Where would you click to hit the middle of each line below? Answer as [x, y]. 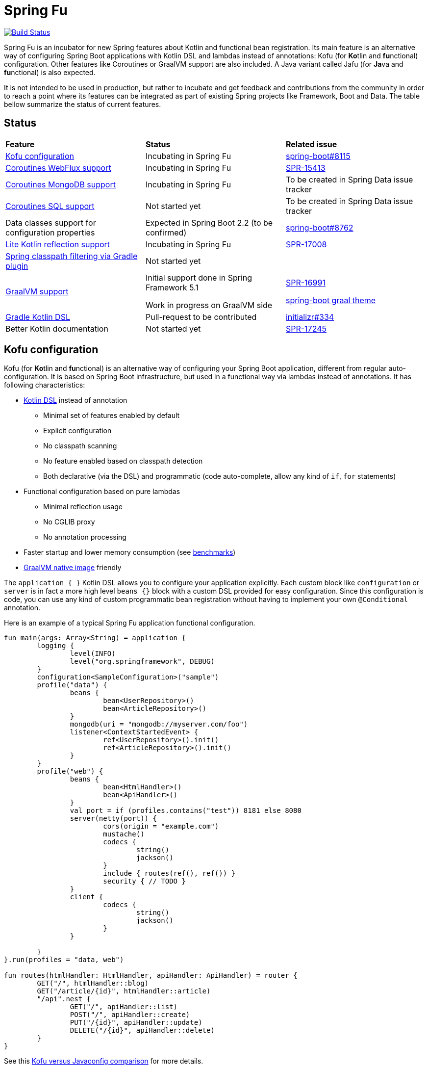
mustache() [124, 834]
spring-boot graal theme [331, 300]
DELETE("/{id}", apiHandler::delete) [142, 1030]
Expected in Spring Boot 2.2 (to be [209, 222]
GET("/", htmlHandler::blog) [93, 983]
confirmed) [166, 232]
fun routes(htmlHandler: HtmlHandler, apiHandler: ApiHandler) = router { [151, 976]
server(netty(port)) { [113, 819]
